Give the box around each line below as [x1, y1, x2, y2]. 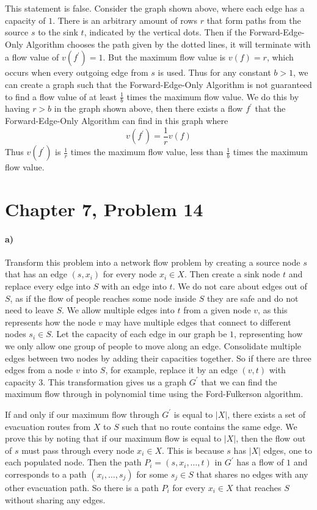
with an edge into [101, 280, 167, 292]
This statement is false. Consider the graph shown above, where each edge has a [5, 2, 305, 14]
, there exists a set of [227, 407, 305, 420]
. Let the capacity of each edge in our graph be [51, 327, 227, 340]
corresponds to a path [5, 467, 87, 480]
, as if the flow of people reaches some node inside [10, 291, 197, 304]
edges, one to [263, 443, 312, 456]
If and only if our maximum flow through [5, 407, 159, 420]
